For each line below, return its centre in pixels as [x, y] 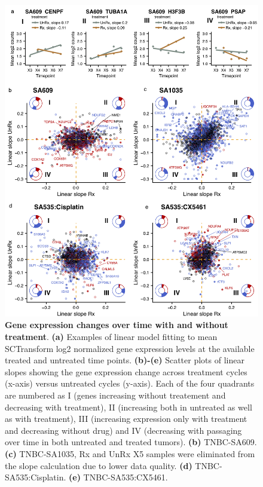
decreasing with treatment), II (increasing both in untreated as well [129, 407]
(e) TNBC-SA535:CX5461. [118, 477]
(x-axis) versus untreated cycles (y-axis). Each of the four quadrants [130, 383]
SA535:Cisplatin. [36, 477]
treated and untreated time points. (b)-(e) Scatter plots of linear [125, 360]
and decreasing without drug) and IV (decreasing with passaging [123, 430]
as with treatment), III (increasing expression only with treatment [126, 419]
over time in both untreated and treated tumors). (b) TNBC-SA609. [131, 442]
